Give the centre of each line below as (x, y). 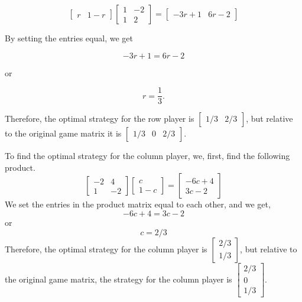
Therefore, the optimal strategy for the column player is (106, 249)
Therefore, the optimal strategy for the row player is (100, 118)
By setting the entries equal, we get (69, 38)
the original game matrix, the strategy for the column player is (118, 279)
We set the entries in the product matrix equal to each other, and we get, (138, 204)
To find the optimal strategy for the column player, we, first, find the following (147, 156)
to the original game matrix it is (63, 133)
